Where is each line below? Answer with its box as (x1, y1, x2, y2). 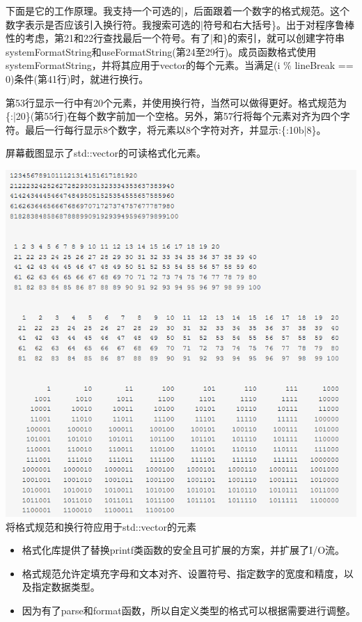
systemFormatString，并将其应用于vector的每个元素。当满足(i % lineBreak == (6, 58, 354, 72)
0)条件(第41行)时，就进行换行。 (6, 71, 149, 86)
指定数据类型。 (31, 580, 100, 594)
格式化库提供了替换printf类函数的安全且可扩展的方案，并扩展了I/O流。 (22, 543, 345, 557)
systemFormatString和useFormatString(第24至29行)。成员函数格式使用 (6, 44, 317, 59)
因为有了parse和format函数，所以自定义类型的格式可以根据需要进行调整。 (22, 602, 356, 617)
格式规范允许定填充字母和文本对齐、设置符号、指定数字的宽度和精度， (22, 566, 344, 580)
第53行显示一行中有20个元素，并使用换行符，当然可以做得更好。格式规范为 (6, 95, 347, 109)
